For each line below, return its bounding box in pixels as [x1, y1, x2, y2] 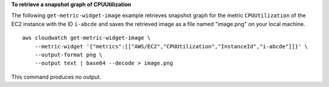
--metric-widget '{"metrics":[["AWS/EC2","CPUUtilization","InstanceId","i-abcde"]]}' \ [34, 43, 308, 50]
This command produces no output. [11, 73, 102, 80]
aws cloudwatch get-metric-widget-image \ [22, 34, 151, 42]
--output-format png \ [34, 51, 103, 58]
